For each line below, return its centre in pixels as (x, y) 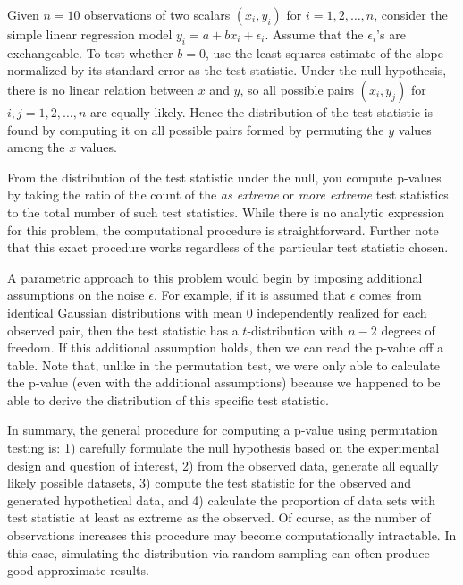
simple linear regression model (90, 34)
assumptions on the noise (76, 295)
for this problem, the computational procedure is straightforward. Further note (223, 229)
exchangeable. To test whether (90, 52)
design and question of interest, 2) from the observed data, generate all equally (223, 465)
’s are (391, 34)
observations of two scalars (157, 14)
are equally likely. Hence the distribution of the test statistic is (262, 111)
